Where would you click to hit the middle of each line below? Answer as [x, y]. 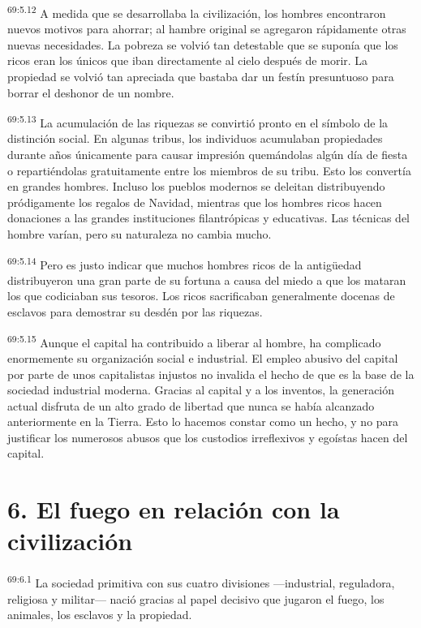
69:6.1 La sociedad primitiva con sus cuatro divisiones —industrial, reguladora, [201, 582]
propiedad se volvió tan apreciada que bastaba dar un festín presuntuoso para [201, 77]
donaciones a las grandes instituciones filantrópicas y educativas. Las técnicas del [208, 218]
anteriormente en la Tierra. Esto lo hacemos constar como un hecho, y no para [203, 422]
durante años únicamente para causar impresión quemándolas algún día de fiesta [208, 155]
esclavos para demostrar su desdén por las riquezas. [135, 312]
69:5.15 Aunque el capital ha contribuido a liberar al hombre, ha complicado [194, 341]
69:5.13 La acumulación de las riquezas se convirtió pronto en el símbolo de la [198, 121]
